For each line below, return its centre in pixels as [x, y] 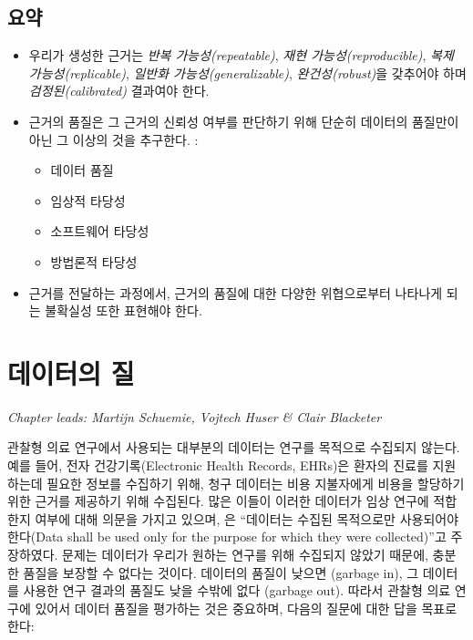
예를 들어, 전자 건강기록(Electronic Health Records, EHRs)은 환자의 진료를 [218, 465]
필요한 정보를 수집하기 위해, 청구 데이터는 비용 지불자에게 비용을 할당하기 [256, 483]
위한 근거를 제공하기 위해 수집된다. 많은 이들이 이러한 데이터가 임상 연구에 [218, 501]
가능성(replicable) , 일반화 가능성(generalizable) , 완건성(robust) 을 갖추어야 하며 [247, 72]
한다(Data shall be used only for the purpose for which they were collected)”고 [227, 537]
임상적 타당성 [88, 200]
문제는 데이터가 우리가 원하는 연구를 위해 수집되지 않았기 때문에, [245, 555]
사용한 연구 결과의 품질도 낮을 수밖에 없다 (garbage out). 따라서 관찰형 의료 [237, 590]
